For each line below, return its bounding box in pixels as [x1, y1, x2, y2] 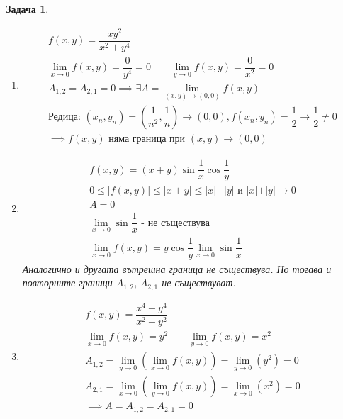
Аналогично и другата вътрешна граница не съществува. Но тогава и [22, 261, 332, 276]
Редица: [47, 112, 81, 123]
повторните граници [22, 275, 113, 290]
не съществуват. [162, 275, 236, 290]
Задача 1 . [6, 1, 49, 16]
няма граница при [108, 134, 186, 145]
